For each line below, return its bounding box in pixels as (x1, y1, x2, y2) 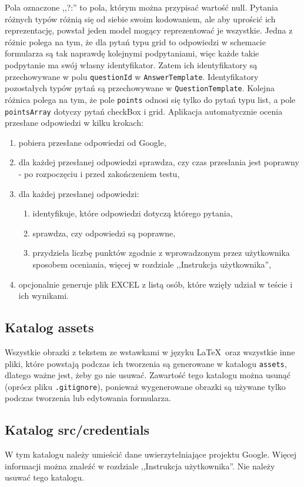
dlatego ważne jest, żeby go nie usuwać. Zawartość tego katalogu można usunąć (5, 369, 290, 381)
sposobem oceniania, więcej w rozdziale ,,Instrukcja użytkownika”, (32, 258, 272, 270)
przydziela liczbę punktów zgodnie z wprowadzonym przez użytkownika (32, 246, 290, 259)
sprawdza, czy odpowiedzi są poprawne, (32, 226, 176, 239)
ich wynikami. (18, 289, 69, 302)
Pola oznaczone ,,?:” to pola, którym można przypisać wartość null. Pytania (5, 1, 278, 13)
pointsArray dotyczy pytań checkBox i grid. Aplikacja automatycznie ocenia (5, 105, 283, 117)
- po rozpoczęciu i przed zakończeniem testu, (18, 167, 180, 179)
